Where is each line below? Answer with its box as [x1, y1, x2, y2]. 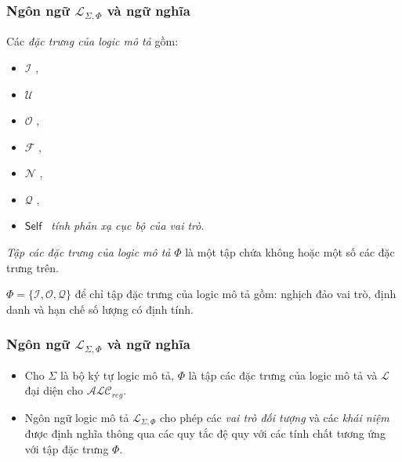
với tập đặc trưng [24, 440, 109, 457]
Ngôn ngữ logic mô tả [24, 409, 129, 425]
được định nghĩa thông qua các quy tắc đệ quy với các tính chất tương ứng [24, 425, 386, 442]
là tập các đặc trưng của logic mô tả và [188, 366, 378, 383]
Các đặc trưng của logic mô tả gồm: [6, 33, 179, 49]
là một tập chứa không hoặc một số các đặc [185, 244, 395, 260]
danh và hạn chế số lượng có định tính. [6, 300, 194, 317]
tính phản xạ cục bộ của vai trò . [51, 217, 205, 234]
